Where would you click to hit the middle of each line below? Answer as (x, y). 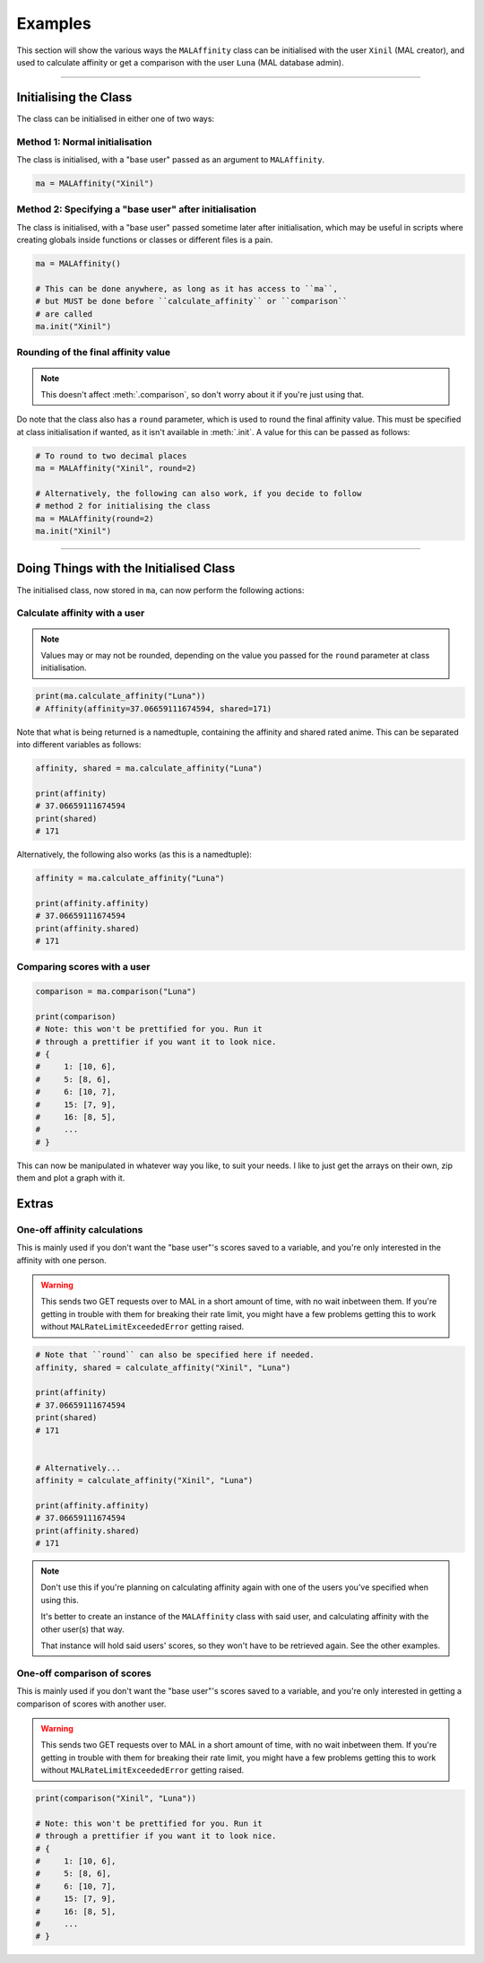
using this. (60, 1600)
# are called (64, 314)
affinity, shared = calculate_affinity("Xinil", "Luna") (163, 1367)
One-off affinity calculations (80, 1229)
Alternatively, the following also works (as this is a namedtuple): (134, 854)
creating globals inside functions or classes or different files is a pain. (145, 240)
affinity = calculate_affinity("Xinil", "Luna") (144, 1481)
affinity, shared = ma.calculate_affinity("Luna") (149, 768)
